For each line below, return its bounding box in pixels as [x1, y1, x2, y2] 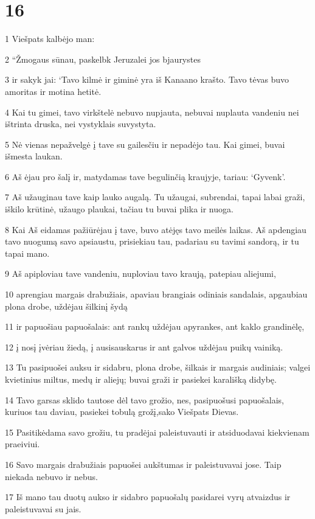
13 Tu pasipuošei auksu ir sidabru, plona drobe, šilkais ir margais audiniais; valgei [5, 361, 311, 374]
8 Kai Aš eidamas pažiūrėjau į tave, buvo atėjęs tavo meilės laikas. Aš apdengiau [5, 223, 306, 235]
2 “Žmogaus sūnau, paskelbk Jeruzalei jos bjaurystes [5, 52, 201, 65]
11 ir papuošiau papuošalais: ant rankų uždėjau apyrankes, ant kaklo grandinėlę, [5, 320, 305, 333]
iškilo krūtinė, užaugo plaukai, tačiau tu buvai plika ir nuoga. [5, 203, 234, 215]
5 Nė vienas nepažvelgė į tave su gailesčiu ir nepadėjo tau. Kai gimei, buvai [5, 138, 285, 150]
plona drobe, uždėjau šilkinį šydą [5, 299, 128, 312]
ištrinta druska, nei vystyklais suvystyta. [5, 117, 156, 130]
